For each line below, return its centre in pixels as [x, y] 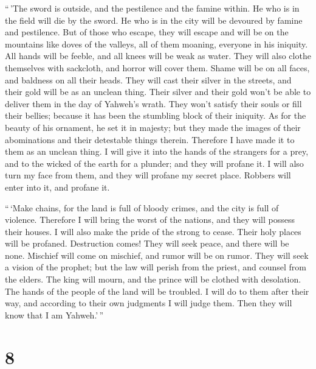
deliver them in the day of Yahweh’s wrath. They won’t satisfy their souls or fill [153, 103]
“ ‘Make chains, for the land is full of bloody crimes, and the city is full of [142, 207]
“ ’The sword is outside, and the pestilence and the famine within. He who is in [152, 8]
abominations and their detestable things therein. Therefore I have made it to [150, 139]
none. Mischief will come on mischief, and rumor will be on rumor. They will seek [157, 255]
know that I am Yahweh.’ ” [54, 315]
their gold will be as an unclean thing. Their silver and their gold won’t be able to [158, 92]
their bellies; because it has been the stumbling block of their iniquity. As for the [156, 115]
